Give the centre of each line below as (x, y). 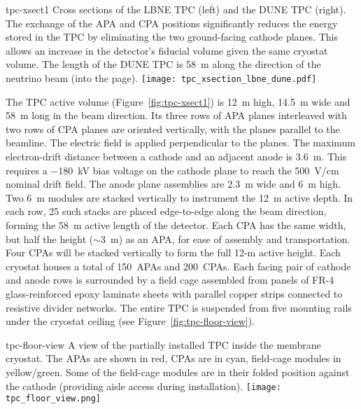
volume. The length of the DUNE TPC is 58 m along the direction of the (163, 64)
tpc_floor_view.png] (54, 399)
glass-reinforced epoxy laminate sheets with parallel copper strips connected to (174, 293)
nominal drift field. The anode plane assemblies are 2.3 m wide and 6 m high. (174, 184)
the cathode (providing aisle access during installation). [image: (143, 386)
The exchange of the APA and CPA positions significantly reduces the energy (172, 23)
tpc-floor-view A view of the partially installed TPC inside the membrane (163, 344)
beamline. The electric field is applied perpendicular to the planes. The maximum (180, 143)
